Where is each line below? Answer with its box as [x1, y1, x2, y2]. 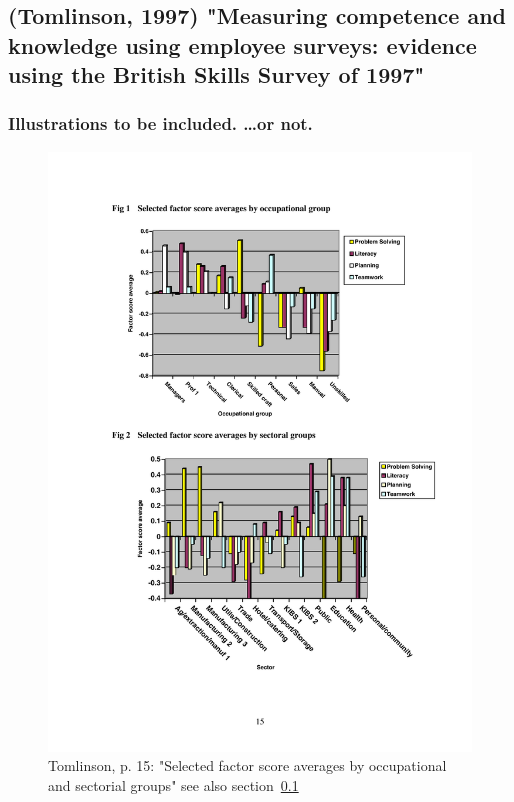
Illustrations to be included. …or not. [8, 111, 313, 136]
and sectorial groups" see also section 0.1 [48, 774, 299, 795]
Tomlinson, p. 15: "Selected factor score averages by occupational [48, 755, 447, 776]
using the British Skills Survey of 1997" [8, 59, 425, 90]
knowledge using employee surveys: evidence [8, 29, 477, 60]
